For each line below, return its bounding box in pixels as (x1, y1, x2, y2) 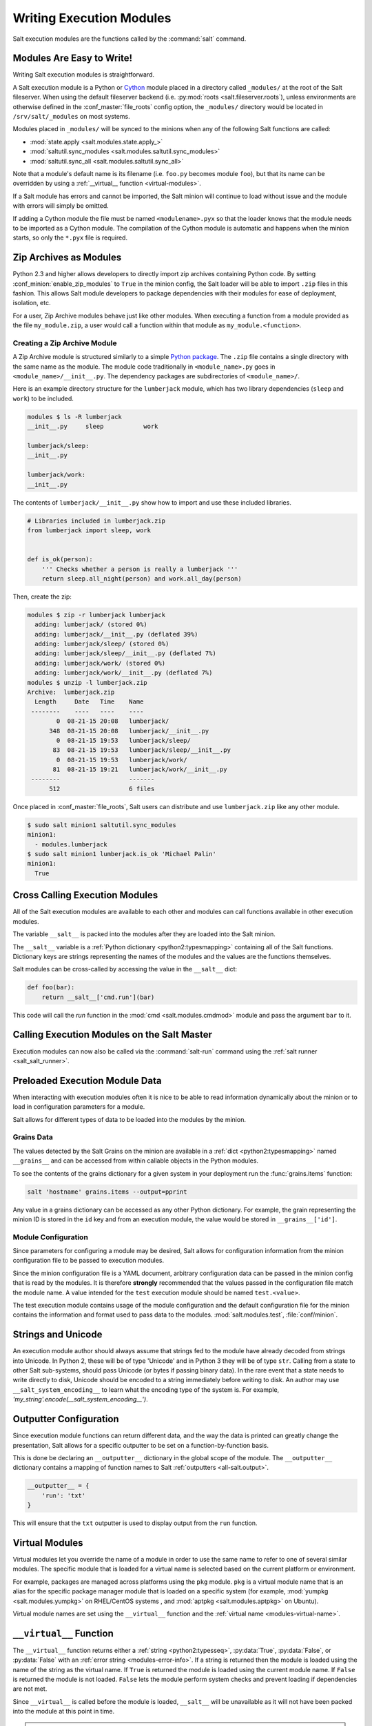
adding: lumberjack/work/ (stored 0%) (34, 659, 165, 667)
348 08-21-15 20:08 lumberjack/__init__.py (49, 727, 209, 735)
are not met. (12, 1685, 48, 1693)
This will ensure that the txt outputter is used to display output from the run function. (12, 1519, 258, 1527)
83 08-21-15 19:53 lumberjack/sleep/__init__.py (52, 746, 231, 754)
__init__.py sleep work (27, 423, 158, 431)
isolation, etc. (12, 299, 51, 307)
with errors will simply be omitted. (12, 202, 110, 210)
